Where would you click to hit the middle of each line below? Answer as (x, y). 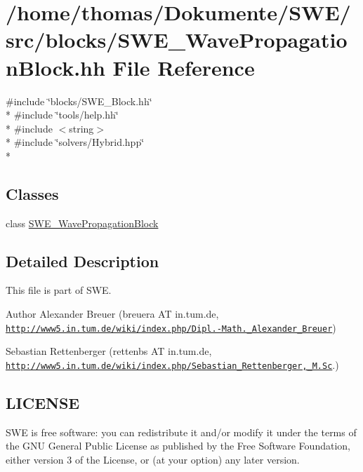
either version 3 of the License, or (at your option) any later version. (153, 459)
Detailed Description (82, 261)
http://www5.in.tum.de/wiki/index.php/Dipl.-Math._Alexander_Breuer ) (171, 327)
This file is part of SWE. (59, 290)
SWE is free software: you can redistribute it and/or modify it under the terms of (181, 432)
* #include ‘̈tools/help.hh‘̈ (62, 115)
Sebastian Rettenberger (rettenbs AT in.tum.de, (109, 351)
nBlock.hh (55, 67)
